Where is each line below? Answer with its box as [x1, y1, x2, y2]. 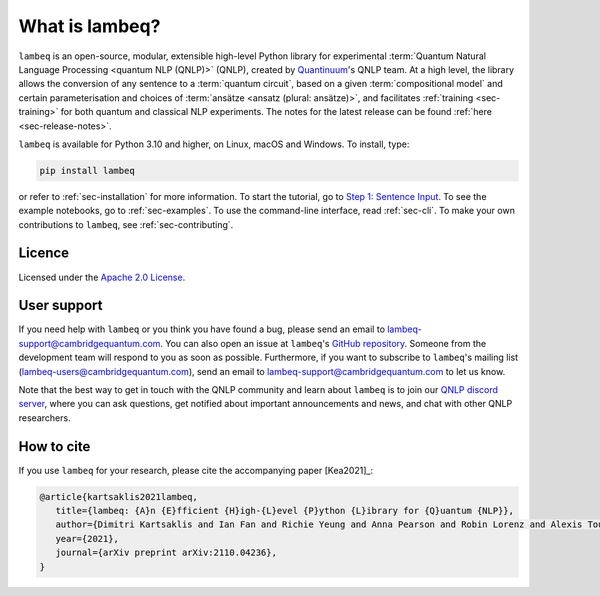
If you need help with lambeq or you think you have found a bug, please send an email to [18, 323, 385, 335]
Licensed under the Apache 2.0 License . [18, 271, 186, 283]
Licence [18, 245, 70, 262]
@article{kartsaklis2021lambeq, [39, 491, 199, 502]
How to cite [18, 438, 91, 455]
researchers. [18, 411, 71, 424]
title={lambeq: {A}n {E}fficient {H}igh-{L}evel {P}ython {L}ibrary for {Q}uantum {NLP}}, [55, 505, 515, 517]
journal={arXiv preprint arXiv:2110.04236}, [55, 547, 277, 559]
